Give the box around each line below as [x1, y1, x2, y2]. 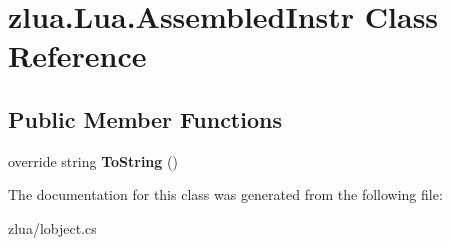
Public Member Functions [8, 103, 282, 134]
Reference [8, 35, 147, 76]
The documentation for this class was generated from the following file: [8, 184, 443, 205]
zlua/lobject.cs [8, 217, 97, 238]
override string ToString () [8, 150, 178, 171]
